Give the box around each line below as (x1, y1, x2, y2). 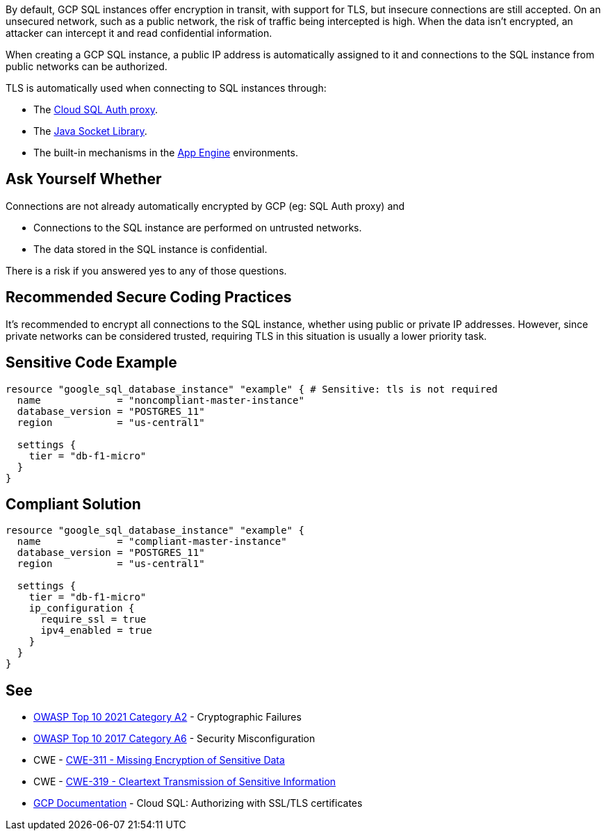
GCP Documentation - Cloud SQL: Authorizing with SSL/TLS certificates (33, 797, 363, 810)
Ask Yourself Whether (6, 170, 162, 188)
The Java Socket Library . (33, 125, 147, 137)
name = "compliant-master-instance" (17, 536, 287, 548)
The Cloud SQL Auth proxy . (33, 104, 158, 115)
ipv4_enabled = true (40, 625, 152, 637)
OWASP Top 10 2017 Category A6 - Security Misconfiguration (33, 732, 316, 745)
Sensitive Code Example (6, 354, 177, 372)
